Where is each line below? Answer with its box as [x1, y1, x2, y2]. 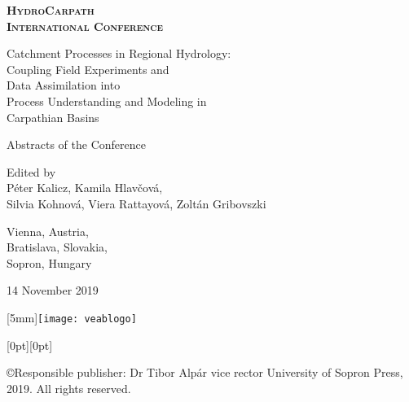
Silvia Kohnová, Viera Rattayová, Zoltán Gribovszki [7, 194, 266, 212]
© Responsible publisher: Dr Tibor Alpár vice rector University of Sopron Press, [7, 364, 403, 381]
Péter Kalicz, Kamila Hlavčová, [7, 179, 163, 196]
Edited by [7, 163, 56, 180]
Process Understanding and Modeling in [7, 92, 207, 109]
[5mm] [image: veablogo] [7, 308, 137, 326]
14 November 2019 [7, 282, 99, 299]
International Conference [7, 17, 164, 34]
